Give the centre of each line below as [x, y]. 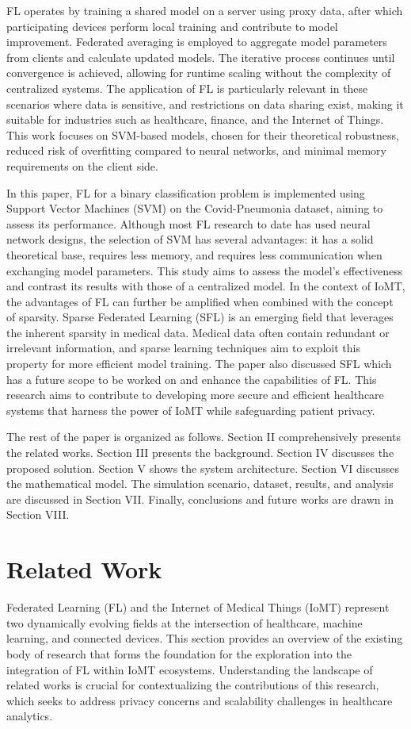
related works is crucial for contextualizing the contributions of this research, [193, 685]
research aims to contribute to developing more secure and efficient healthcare [195, 395]
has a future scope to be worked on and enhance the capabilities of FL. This [192, 379]
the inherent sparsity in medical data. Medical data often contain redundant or [198, 332]
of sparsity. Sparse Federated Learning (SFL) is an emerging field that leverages [200, 317]
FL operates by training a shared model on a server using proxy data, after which [205, 10]
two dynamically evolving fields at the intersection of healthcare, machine [185, 622]
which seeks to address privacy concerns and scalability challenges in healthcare [200, 700]
